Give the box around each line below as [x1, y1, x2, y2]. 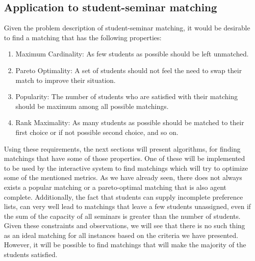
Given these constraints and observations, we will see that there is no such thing [4, 220, 245, 231]
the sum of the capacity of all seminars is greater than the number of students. [4, 210, 241, 221]
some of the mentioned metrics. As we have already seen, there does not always [4, 172, 242, 183]
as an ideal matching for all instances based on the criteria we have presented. [4, 230, 238, 240]
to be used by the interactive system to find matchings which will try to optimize [4, 162, 248, 173]
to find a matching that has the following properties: [4, 32, 162, 42]
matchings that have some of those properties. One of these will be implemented [4, 153, 245, 163]
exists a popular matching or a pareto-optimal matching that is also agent [4, 182, 227, 192]
